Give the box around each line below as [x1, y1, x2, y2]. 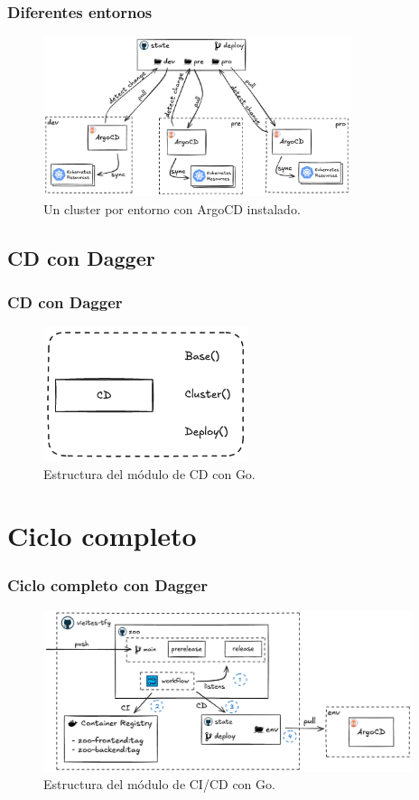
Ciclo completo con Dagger [7, 573, 209, 596]
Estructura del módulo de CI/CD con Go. [43, 775, 275, 794]
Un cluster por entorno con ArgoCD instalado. [43, 199, 301, 218]
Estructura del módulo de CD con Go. [43, 464, 256, 483]
